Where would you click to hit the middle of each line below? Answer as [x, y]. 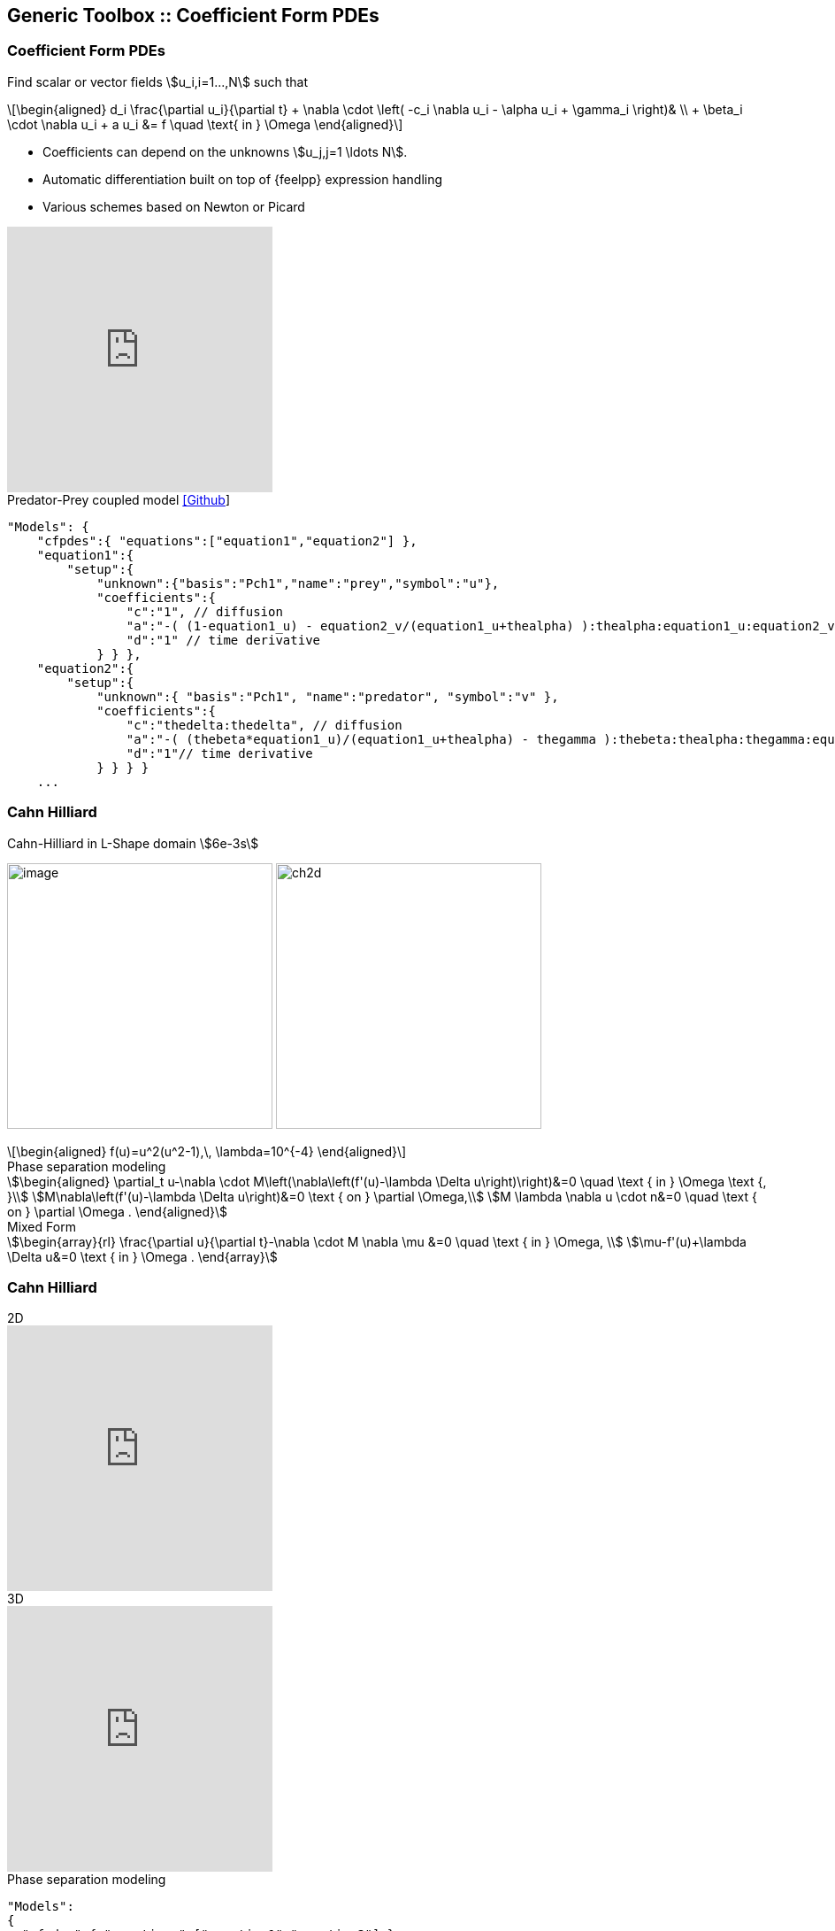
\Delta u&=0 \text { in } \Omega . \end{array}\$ [142, 1256]
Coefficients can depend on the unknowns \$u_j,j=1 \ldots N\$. [225, 151]
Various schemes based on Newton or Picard [174, 206]
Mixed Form [42, 1226]
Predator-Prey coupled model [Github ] [119, 499]
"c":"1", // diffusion [204, 611]
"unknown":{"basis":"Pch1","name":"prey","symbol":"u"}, [298, 583]
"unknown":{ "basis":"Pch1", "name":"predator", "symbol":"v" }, [328, 696]
